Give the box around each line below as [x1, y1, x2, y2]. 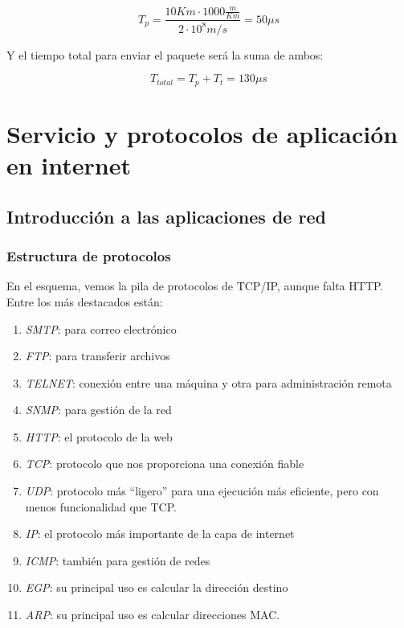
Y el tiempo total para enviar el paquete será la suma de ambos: [6, 46, 324, 63]
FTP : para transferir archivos [25, 347, 170, 364]
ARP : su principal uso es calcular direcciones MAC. [25, 606, 280, 623]
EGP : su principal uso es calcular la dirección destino [25, 579, 288, 596]
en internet [6, 149, 132, 182]
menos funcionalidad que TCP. [25, 498, 177, 515]
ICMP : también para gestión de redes [25, 552, 210, 568]
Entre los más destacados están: [6, 293, 163, 310]
